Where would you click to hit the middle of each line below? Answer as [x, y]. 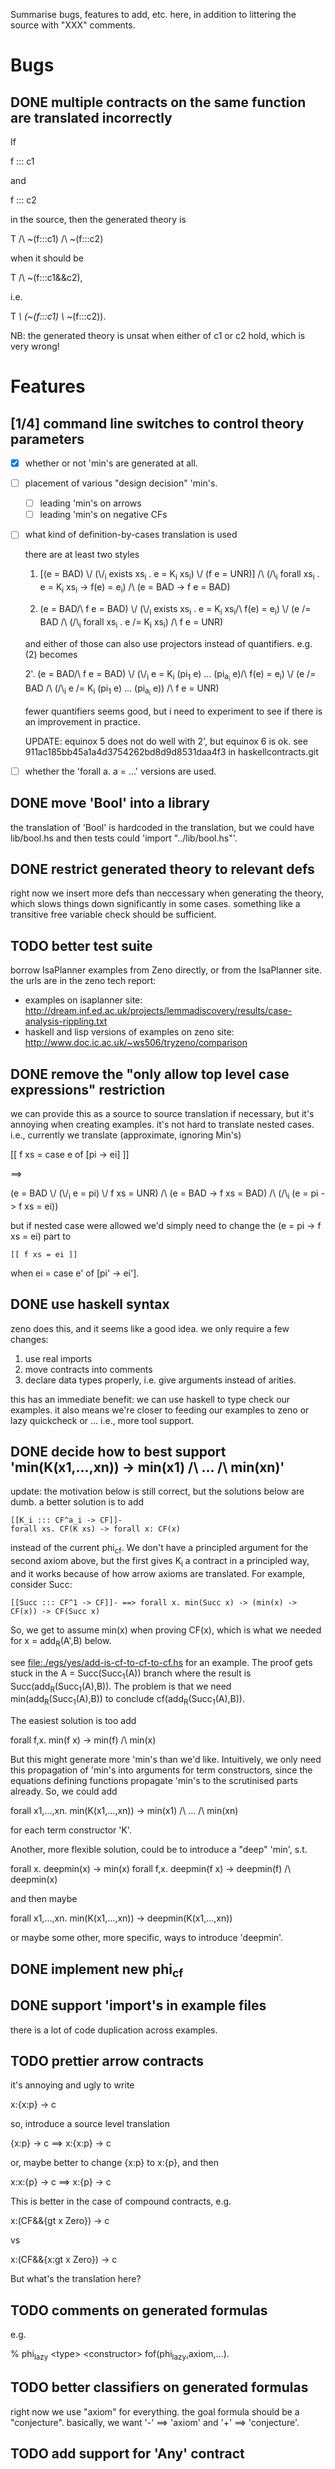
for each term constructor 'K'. [71, 1830]
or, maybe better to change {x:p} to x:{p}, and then [114, 2163]
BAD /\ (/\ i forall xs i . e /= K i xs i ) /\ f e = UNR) [131, 622]
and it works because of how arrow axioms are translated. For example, [158, 1574]
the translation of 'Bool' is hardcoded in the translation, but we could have [162, 827]
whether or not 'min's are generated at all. [111, 463]
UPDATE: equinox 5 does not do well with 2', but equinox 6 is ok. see [166, 741]
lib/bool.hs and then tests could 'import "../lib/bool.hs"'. [124, 838]
